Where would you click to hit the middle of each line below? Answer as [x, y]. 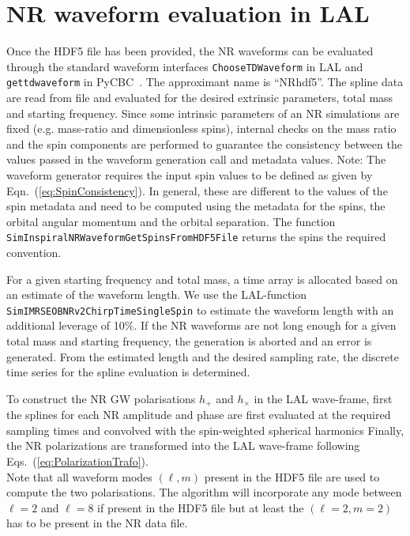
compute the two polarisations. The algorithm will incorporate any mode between [204, 492]
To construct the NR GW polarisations [101, 398]
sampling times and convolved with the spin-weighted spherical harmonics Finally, [205, 430]
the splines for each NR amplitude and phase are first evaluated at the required [199, 415]
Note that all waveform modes [79, 476]
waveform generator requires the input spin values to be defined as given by [190, 175]
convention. [34, 253]
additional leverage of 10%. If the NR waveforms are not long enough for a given [201, 325]
